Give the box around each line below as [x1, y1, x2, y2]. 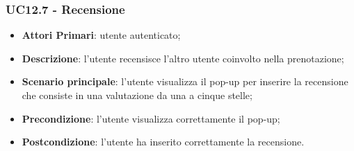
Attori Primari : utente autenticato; [22, 28, 181, 42]
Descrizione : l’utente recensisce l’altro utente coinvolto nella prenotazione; [22, 51, 344, 65]
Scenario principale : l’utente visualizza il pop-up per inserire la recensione [22, 74, 348, 89]
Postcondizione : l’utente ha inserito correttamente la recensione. [22, 134, 305, 149]
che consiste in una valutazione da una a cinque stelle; [22, 88, 252, 102]
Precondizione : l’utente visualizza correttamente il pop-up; [22, 111, 280, 125]
